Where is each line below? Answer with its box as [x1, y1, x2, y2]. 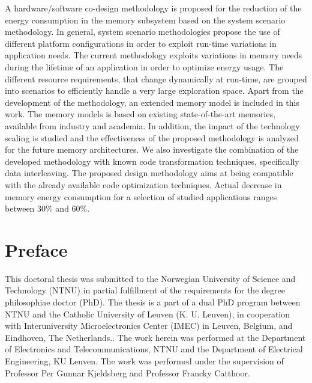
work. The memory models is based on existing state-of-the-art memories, [5, 108, 275, 120]
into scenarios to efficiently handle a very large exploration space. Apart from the [5, 84, 304, 97]
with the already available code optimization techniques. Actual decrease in [5, 178, 282, 191]
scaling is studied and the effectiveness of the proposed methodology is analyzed [5, 131, 299, 144]
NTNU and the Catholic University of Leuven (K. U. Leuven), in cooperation [5, 307, 290, 320]
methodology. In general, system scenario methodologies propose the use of [5, 25, 280, 38]
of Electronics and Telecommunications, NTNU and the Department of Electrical [5, 343, 303, 355]
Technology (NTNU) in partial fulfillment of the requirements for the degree [5, 284, 285, 296]
